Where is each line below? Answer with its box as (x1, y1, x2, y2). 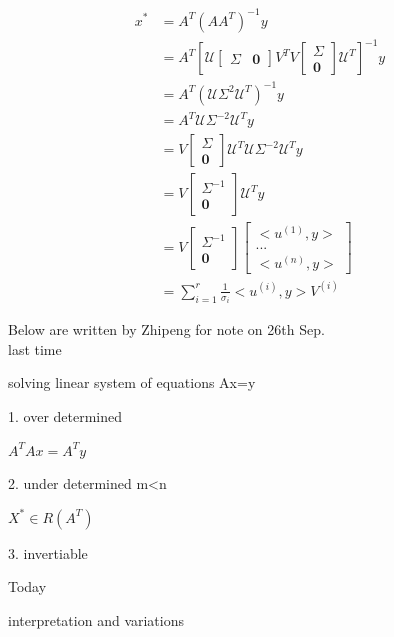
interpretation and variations (8, 610, 185, 631)
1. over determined (8, 406, 123, 427)
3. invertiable (8, 542, 88, 563)
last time (8, 338, 62, 359)
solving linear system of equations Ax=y (8, 372, 256, 393)
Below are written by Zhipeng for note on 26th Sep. (8, 319, 325, 340)
